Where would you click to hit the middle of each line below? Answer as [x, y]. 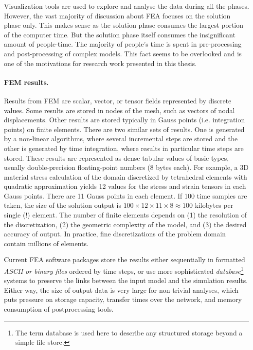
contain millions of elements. [46, 243]
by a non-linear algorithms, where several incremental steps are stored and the [121, 139]
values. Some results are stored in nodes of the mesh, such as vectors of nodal [119, 110]
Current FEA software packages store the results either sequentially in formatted [125, 259]
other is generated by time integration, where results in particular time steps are [124, 148]
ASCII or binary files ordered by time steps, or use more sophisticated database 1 [124, 270]
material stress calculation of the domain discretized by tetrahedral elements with [126, 176]
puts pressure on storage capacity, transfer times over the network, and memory [123, 299]
